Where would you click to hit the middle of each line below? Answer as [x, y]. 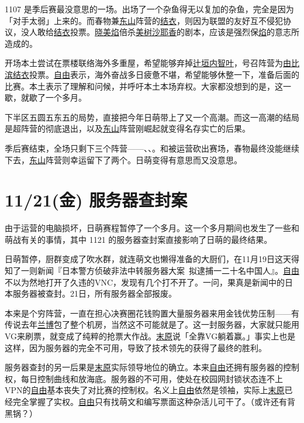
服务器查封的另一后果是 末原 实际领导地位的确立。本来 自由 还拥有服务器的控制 [152, 367]
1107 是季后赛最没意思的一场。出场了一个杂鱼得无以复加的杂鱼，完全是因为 [149, 9]
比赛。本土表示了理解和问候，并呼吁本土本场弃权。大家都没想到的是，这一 [148, 86]
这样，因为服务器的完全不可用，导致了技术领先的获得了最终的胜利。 [136, 347]
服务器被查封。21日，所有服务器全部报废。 [94, 293]
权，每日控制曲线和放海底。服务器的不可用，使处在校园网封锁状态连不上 [144, 378]
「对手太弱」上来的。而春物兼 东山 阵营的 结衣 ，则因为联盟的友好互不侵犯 [144, 20]
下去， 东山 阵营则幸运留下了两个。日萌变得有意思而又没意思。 [123, 159]
